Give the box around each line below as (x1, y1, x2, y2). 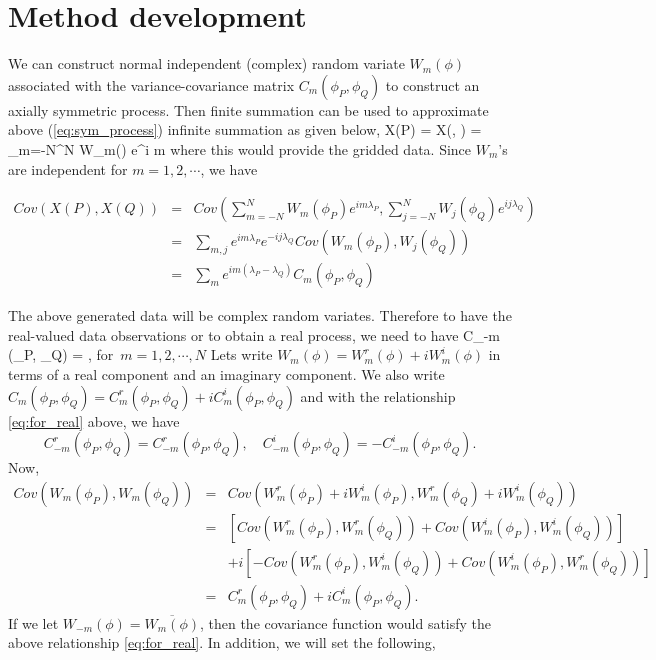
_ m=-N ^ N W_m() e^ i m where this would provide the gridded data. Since (8, 138, 472, 159)
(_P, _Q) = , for (8, 344, 114, 365)
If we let (8, 612, 59, 633)
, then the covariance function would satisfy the (199, 612, 492, 633)
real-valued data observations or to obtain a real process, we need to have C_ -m (8, 324, 501, 345)
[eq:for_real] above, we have (8, 410, 180, 431)
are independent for (8, 158, 128, 179)
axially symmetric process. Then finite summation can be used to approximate (8, 99, 489, 120)
